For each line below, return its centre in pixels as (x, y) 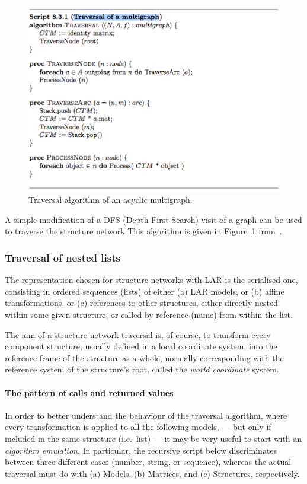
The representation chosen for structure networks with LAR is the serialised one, (151, 280)
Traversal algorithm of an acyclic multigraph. (111, 200)
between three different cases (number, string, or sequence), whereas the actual (148, 462)
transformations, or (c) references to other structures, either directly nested (141, 303)
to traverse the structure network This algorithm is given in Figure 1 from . (143, 231)
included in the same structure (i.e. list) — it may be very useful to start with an (153, 438)
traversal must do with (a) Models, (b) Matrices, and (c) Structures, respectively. (152, 473)
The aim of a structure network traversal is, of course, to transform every (138, 334)
